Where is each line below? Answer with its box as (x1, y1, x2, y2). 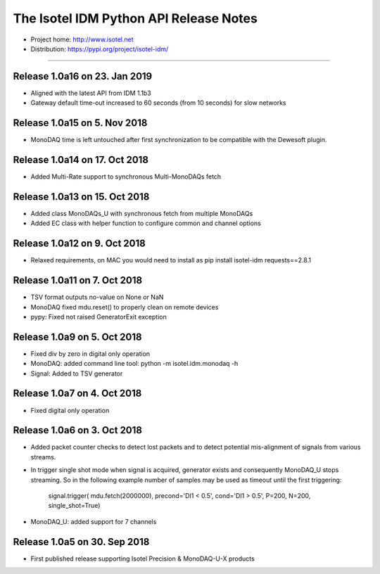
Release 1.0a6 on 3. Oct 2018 (13, 424, 142, 436)
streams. (30, 452, 56, 461)
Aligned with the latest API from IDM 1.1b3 (30, 89, 151, 97)
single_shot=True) (48, 502, 101, 510)
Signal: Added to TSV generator (30, 369, 123, 378)
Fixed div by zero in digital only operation (30, 349, 151, 358)
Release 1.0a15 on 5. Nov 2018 (13, 117, 148, 129)
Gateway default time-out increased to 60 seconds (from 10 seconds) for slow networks (30, 98, 286, 107)
